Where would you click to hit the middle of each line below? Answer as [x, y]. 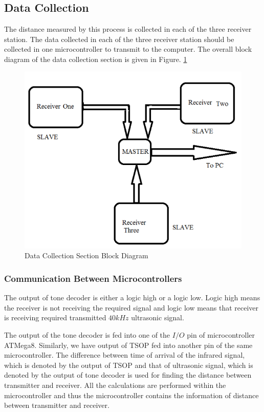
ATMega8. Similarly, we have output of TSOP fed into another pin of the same [128, 345]
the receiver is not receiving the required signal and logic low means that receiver [131, 307]
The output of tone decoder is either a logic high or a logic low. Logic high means [132, 297]
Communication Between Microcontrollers [93, 278]
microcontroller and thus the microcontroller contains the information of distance [131, 395]
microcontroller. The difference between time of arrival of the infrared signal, [125, 355]
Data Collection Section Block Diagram [86, 255]
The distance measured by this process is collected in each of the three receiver [128, 29]
